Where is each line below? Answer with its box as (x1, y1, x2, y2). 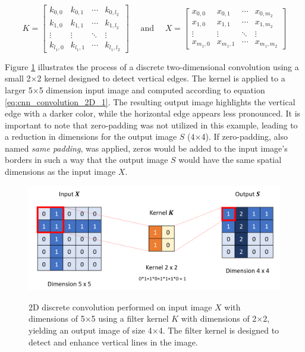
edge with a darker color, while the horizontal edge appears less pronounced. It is (5, 107, 301, 120)
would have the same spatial (178, 153, 282, 166)
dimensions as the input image (5, 165, 116, 178)
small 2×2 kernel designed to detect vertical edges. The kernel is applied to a (5, 72, 285, 84)
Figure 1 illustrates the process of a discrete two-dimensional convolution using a (5, 60, 299, 73)
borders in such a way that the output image (5, 153, 168, 166)
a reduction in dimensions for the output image (5, 130, 177, 143)
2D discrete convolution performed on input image (29, 300, 212, 313)
